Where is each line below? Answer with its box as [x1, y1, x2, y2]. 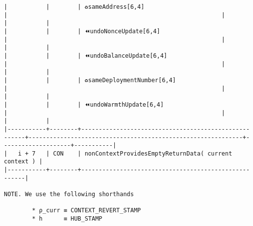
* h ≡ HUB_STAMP [32, 215, 102, 223]
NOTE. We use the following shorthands [4, 191, 134, 198]
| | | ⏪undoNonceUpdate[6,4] [4, 27, 160, 35]
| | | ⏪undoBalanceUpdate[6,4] [4, 52, 167, 59]
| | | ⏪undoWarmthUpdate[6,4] [4, 101, 164, 108]
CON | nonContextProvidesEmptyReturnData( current [53, 150, 232, 157]
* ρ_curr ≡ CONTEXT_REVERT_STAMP [32, 207, 141, 214]
